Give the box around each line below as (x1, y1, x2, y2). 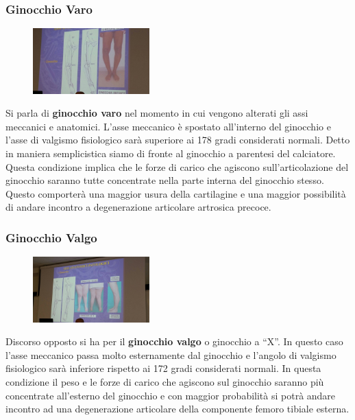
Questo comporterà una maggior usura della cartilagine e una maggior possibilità (5, 186, 346, 200)
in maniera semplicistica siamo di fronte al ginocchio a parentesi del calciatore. (5, 145, 336, 160)
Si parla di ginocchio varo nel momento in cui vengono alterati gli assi (5, 106, 308, 120)
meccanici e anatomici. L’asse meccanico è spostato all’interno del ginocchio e (5, 119, 331, 133)
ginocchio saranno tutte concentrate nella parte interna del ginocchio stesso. (5, 173, 324, 187)
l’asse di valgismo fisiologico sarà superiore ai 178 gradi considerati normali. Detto (5, 132, 350, 147)
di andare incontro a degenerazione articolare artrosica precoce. (5, 200, 271, 214)
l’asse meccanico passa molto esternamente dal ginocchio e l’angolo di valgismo (5, 347, 336, 362)
